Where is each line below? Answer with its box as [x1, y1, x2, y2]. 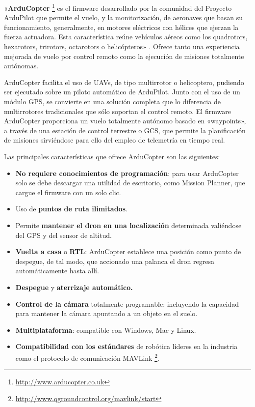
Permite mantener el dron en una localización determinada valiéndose [15, 220, 242, 230]
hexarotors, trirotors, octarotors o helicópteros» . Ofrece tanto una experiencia [4, 41, 240, 52]
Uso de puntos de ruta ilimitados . [15, 203, 127, 214]
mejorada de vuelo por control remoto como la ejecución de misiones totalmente [4, 51, 244, 61]
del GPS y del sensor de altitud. [15, 230, 112, 240]
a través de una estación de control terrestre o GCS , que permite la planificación [4, 125, 246, 135]
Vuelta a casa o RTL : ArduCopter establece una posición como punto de [15, 246, 241, 257]
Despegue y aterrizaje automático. [15, 282, 133, 292]
